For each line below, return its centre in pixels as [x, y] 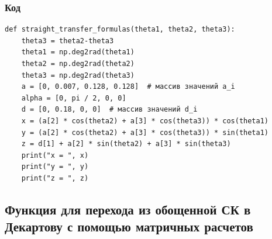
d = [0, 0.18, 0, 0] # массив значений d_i [109, 110]
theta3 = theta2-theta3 [68, 41]
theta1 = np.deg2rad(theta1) [78, 52]
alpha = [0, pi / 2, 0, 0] [74, 98]
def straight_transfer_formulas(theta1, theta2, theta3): [120, 30]
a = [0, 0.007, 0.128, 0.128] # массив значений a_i [128, 87]
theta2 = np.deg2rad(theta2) [78, 64]
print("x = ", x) [55, 155]
